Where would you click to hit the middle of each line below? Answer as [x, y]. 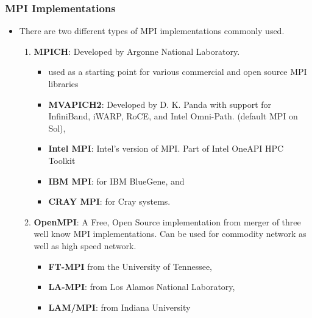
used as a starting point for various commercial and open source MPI [178, 72]
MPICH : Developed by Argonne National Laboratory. [137, 51]
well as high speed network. [85, 245]
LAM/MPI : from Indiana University [119, 307]
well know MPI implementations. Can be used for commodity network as [170, 234]
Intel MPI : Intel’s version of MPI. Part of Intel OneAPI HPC [166, 148]
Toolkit [62, 160]
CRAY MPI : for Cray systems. [109, 201]
